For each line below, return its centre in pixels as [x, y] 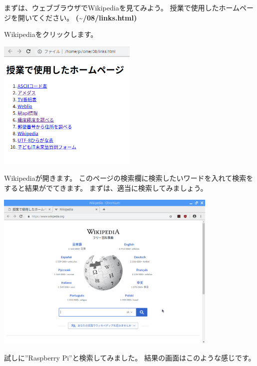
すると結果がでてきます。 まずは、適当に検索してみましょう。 [106, 187]
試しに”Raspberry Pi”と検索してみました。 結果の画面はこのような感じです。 [130, 357]
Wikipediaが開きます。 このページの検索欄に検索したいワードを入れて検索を [129, 178]
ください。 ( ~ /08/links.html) [88, 17]
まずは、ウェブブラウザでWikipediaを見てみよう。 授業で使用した [112, 7]
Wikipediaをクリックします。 [51, 34]
